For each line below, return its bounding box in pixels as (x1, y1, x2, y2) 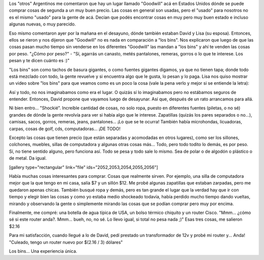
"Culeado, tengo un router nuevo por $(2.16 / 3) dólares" (9, 239, 123, 245)
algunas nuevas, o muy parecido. (9, 21, 76, 27)
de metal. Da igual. (9, 155, 47, 161)
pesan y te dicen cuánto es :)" (9, 58, 70, 64)
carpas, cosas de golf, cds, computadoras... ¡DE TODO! (9, 125, 121, 132)
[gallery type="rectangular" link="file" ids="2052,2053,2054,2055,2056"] (9, 164, 158, 170)
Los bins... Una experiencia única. (9, 248, 78, 254)
